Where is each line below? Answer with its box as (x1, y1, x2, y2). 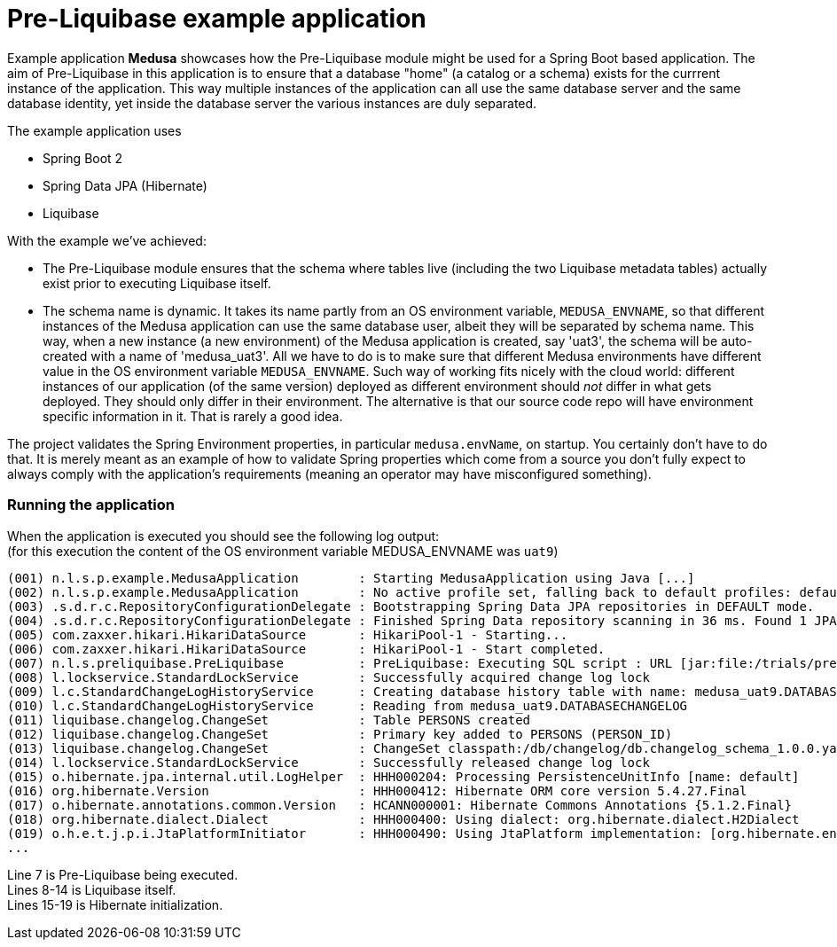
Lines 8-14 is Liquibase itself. (7, 881, 176, 897)
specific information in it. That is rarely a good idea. (43, 408, 343, 424)
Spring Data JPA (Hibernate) (43, 177, 207, 193)
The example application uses (7, 122, 182, 138)
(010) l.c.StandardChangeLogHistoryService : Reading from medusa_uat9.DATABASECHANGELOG (7, 698, 688, 713)
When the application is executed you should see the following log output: (7, 528, 440, 544)
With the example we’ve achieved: (7, 232, 207, 248)
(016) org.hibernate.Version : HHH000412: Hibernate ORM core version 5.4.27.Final (7, 783, 747, 798)
